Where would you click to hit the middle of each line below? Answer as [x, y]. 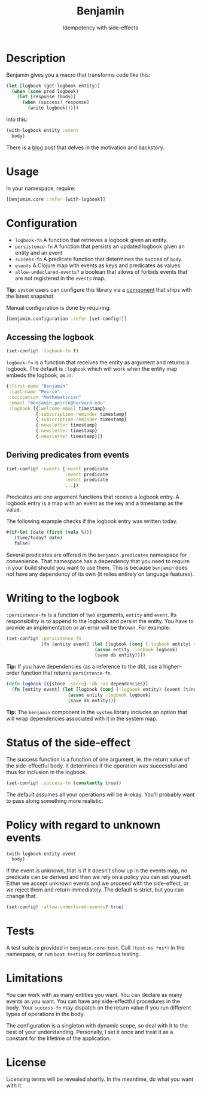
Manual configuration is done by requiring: [59, 307]
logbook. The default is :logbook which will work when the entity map [92, 369]
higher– [173, 667]
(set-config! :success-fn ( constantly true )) [64, 783]
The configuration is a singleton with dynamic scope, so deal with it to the [97, 1025]
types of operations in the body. [45, 1014]
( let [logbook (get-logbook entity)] [53, 86]
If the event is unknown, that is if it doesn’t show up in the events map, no [97, 871]
